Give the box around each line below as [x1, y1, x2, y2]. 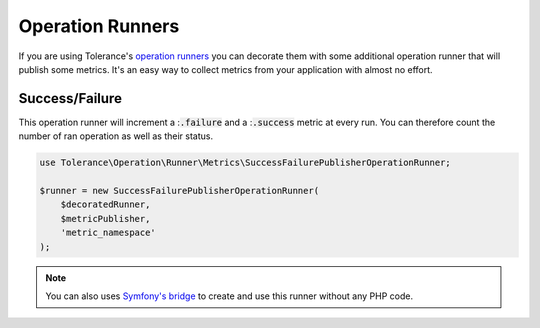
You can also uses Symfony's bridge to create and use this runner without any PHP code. [45, 290, 414, 302]
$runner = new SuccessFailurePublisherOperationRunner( [39, 185, 320, 196]
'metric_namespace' [60, 227, 157, 239]
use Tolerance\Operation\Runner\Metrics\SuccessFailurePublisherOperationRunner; [39, 157, 452, 169]
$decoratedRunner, [60, 199, 151, 210]
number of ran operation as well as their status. [18, 130, 214, 142]
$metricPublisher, [60, 213, 151, 224]
